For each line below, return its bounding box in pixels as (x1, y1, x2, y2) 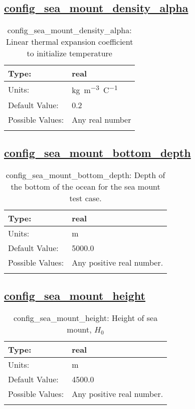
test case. (69, 192, 102, 204)
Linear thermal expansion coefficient (6, 36, 133, 48)
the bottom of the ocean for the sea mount (11, 180, 160, 192)
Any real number (72, 113, 131, 125)
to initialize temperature (27, 47, 112, 59)
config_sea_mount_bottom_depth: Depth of (6, 169, 165, 181)
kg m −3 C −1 (72, 83, 118, 96)
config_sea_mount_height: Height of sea (13, 311, 158, 323)
